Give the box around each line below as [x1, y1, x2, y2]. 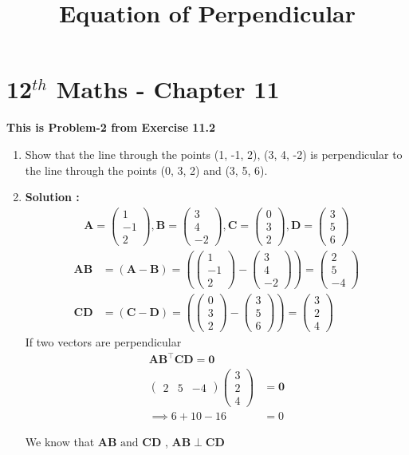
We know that [25, 433, 95, 449]
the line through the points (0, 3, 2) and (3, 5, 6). [25, 161, 268, 178]
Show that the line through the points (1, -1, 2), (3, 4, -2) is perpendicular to [25, 145, 403, 162]
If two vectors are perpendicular [25, 334, 182, 350]
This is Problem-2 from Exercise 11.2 [6, 119, 215, 136]
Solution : [25, 188, 80, 205]
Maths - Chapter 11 [56, 73, 280, 105]
